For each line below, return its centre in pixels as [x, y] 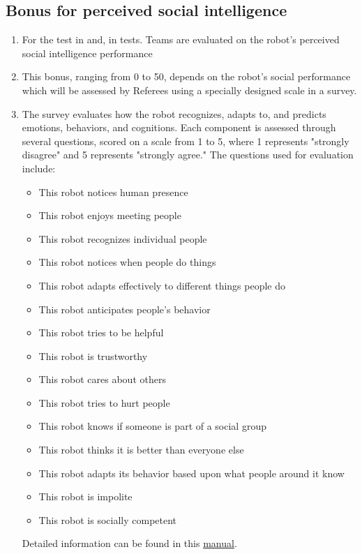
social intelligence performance [87, 53]
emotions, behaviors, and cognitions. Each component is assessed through [179, 127]
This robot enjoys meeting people [110, 215]
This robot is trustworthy [93, 355]
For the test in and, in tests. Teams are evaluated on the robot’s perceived [181, 39]
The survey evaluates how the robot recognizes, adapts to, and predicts [174, 113]
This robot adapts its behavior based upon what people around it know [191, 473]
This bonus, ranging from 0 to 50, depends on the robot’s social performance [186, 76]
